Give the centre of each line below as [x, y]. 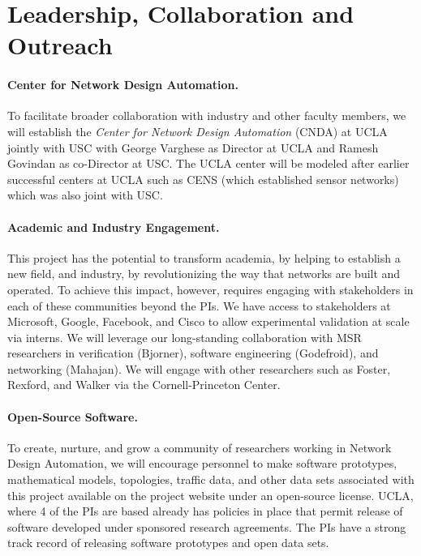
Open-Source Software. [73, 416]
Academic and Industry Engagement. [114, 227]
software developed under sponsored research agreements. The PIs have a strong [207, 526]
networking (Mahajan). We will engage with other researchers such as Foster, [199, 368]
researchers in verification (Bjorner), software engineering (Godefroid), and [193, 353]
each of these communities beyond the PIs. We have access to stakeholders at [199, 305]
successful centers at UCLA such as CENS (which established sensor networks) [203, 179]
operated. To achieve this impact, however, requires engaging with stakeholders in [210, 289]
